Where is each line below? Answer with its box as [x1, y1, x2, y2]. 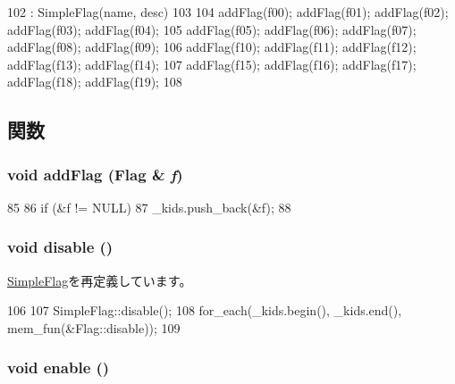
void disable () [7, 236, 114, 258]
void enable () [7, 356, 110, 379]
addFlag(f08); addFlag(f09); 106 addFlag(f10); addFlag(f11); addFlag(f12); [7, 38, 417, 56]
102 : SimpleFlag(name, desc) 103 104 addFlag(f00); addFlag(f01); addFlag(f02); [7, 3, 449, 21]
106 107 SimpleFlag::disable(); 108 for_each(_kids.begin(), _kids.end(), [7, 301, 402, 320]
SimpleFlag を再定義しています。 [7, 271, 192, 289]
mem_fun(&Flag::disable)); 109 [7, 318, 181, 337]
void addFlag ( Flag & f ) [7, 163, 183, 185]
